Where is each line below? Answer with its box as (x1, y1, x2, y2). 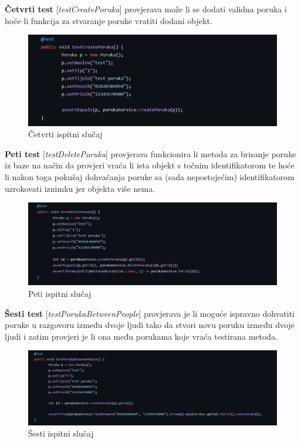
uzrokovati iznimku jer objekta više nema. (5, 182, 155, 194)
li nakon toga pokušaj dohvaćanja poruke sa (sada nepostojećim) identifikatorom (5, 170, 295, 182)
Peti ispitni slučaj (28, 287, 92, 299)
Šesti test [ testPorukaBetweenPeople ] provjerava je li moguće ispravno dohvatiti (5, 307, 295, 319)
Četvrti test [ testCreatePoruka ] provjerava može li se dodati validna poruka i (5, 3, 287, 15)
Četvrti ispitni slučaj (28, 128, 103, 140)
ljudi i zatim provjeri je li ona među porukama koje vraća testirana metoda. (5, 330, 278, 342)
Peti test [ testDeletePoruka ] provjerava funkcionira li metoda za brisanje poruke (5, 147, 296, 160)
